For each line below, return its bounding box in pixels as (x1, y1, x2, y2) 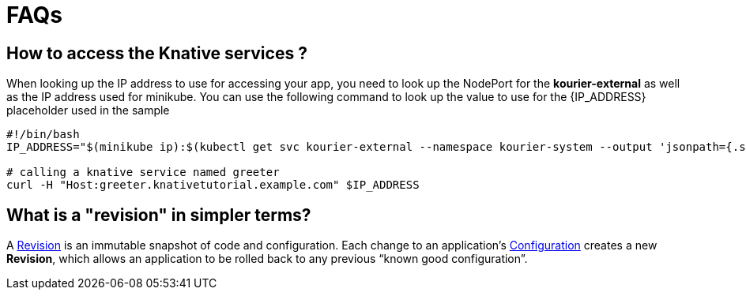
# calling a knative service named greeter (6, 166, 280, 179)
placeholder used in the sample (6, 103, 170, 118)
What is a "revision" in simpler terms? (6, 204, 311, 225)
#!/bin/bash (6, 128, 80, 141)
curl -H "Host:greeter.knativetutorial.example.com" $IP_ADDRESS (6, 178, 420, 192)
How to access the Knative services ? (6, 43, 307, 63)
